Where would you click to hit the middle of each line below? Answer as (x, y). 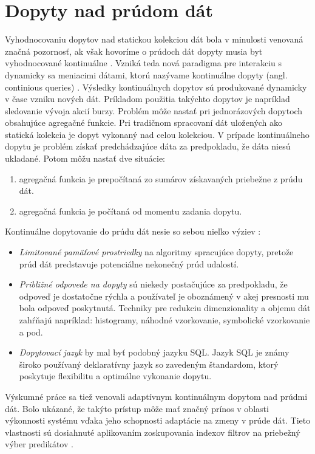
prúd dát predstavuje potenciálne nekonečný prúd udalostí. (129, 263)
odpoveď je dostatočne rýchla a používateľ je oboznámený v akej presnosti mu (164, 296)
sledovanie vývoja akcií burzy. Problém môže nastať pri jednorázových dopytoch (154, 110)
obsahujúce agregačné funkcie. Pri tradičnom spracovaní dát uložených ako (144, 122)
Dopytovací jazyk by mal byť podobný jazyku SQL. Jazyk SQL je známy (154, 352)
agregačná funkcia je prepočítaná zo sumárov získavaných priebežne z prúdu (161, 178)
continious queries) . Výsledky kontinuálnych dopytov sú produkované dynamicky (156, 87)
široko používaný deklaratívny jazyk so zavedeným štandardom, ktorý (149, 364)
